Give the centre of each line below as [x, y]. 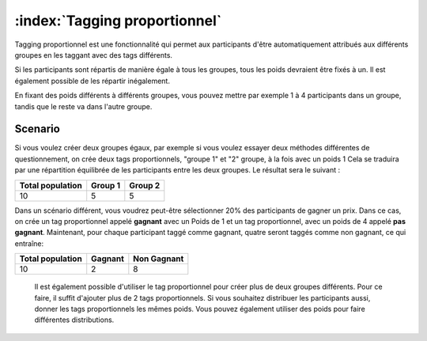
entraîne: [29, 243]
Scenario [38, 129]
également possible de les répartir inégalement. [92, 81]
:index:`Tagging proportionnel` [118, 21]
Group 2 [145, 185]
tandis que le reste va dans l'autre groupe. [83, 106]
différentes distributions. [74, 320]
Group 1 [106, 185]
